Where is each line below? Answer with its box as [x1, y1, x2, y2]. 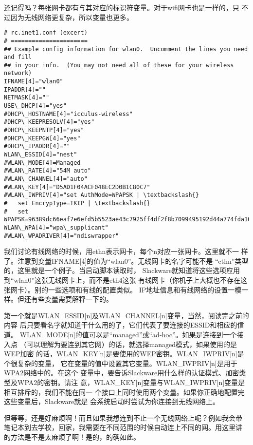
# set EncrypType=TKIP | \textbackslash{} [4, 199, 150, 207]
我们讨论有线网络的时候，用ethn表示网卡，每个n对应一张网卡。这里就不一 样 [4, 246, 248, 256]
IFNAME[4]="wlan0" [4, 78, 63, 85]
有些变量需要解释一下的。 [31, 294, 113, 304]
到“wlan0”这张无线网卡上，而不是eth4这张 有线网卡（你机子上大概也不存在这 [4, 275, 248, 285]
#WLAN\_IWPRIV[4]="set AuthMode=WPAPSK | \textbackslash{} [4, 192, 199, 199]
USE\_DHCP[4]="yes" [4, 102, 67, 110]
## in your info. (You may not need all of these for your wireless [4, 61, 234, 69]
